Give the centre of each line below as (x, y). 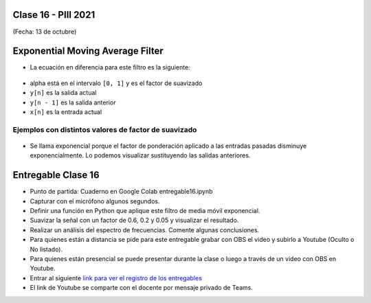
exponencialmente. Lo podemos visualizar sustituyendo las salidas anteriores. (140, 155)
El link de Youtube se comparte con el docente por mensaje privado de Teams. (142, 288)
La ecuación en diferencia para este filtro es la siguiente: (110, 67)
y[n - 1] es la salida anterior (73, 102)
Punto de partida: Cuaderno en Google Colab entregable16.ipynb (121, 192)
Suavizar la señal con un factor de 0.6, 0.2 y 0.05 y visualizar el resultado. (134, 221)
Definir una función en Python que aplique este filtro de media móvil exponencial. (145, 211)
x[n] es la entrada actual (66, 112)
